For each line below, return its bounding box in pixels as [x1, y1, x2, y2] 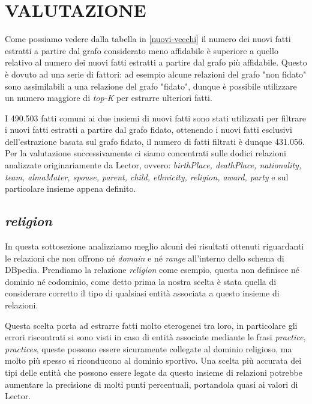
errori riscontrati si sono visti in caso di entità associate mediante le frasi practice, [5, 331, 306, 343]
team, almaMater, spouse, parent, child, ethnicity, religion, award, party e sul [5, 170, 289, 183]
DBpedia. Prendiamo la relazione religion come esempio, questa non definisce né [5, 263, 300, 276]
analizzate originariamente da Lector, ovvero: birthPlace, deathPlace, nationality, [5, 159, 302, 171]
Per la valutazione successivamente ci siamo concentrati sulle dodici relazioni [5, 147, 286, 159]
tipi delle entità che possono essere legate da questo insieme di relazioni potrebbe [5, 366, 302, 378]
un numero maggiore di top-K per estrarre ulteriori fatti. [5, 91, 212, 104]
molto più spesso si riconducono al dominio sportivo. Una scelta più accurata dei [5, 354, 302, 367]
